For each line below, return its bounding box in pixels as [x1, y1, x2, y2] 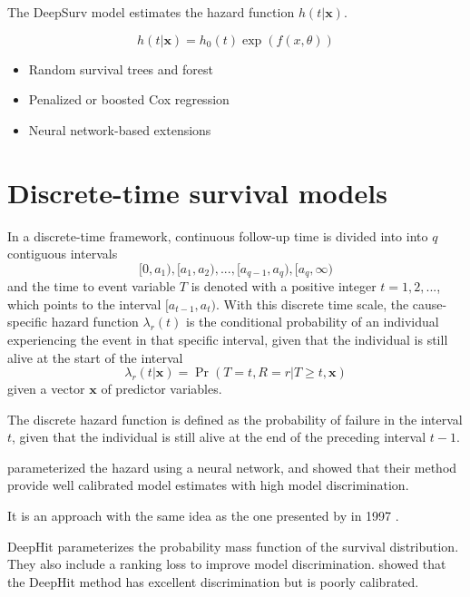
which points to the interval [7, 294, 162, 313]
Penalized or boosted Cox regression [28, 90, 230, 109]
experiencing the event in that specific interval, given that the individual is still [7, 329, 448, 348]
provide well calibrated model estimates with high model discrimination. [7, 475, 409, 494]
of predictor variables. [101, 379, 222, 398]
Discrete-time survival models [7, 173, 387, 210]
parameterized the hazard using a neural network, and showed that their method [7, 457, 457, 476]
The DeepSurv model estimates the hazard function [7, 3, 295, 21]
